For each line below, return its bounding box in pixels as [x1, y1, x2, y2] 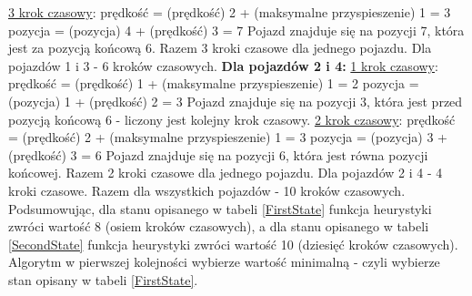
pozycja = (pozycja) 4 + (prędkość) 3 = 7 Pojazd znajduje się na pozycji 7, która [8, 20, 465, 39]
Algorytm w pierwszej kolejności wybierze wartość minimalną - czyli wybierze [8, 252, 440, 271]
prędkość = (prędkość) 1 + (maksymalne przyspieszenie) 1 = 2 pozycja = [8, 74, 419, 93]
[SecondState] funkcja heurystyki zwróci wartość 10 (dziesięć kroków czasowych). [8, 234, 458, 253]
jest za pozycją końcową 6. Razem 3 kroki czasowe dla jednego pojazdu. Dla [8, 38, 432, 57]
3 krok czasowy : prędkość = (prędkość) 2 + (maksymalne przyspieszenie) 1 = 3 [8, 3, 451, 21]
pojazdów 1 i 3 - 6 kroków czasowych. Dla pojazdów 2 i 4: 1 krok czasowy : [8, 56, 438, 75]
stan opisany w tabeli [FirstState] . [8, 270, 198, 289]
